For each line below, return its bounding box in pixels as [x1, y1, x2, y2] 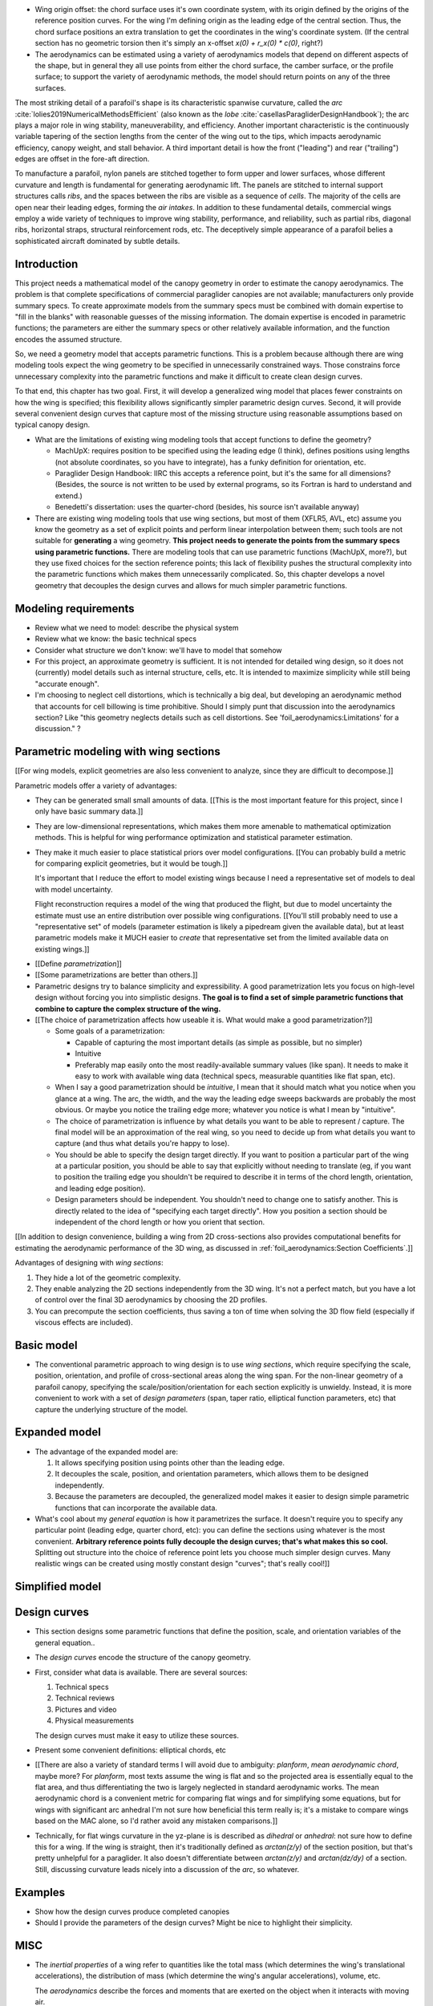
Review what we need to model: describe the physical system [34, 623, 239, 632]
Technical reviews [55, 1693, 115, 1703]
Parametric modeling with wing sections [14, 745, 221, 758]
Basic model [14, 1338, 78, 1352]
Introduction [14, 257, 79, 270]
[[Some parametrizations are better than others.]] [34, 970, 198, 980]
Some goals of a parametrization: [55, 1026, 165, 1036]
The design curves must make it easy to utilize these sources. [34, 1730, 240, 1740]
